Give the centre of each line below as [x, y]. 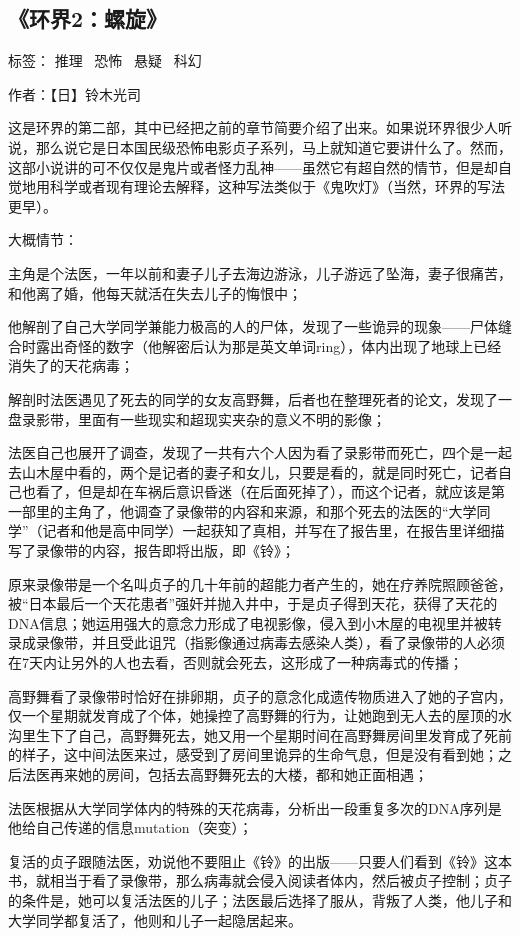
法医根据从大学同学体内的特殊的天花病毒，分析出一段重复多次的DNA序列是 [255, 807]
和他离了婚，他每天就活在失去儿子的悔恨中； [155, 292]
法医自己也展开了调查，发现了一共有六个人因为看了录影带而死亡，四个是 [246, 452]
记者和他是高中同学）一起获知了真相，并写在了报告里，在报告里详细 [266, 530]
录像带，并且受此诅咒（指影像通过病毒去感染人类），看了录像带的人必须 [270, 642]
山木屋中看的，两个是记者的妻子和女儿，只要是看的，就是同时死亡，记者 [259, 471]
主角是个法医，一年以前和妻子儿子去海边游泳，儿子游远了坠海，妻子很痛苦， [260, 272]
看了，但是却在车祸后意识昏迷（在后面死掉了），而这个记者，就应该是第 [270, 491]
